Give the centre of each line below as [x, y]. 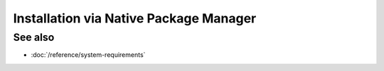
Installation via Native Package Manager [135, 18]
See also [34, 37]
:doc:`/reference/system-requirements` [88, 55]
